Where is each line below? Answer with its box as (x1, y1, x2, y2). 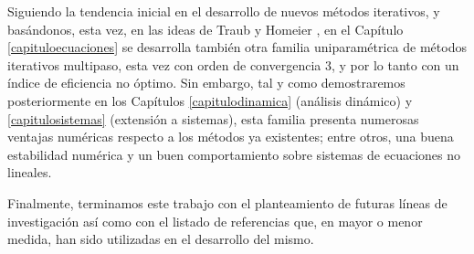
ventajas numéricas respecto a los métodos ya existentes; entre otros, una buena (7, 127, 454, 146)
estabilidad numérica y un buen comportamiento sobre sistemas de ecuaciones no (7, 144, 460, 164)
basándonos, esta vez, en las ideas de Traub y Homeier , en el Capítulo (7, 19, 404, 38)
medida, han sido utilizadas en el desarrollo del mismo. (7, 229, 314, 249)
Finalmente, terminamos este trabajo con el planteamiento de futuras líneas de (7, 193, 448, 212)
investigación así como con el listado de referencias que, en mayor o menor (7, 211, 423, 230)
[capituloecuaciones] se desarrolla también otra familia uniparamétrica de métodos (7, 37, 467, 57)
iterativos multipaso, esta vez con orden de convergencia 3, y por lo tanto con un (7, 55, 459, 74)
